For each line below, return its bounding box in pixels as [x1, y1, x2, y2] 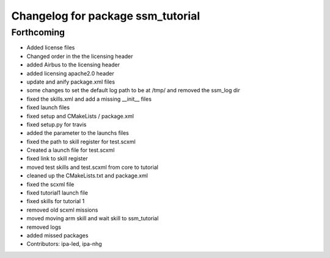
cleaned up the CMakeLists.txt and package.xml [26, 172, 148, 179]
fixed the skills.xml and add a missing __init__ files [26, 95, 152, 102]
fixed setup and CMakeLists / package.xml [26, 112, 134, 120]
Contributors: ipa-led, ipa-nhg [26, 240, 102, 248]
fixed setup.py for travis [26, 121, 87, 128]
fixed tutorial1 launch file [26, 189, 89, 196]
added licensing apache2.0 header [26, 70, 114, 77]
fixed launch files [26, 104, 70, 111]
